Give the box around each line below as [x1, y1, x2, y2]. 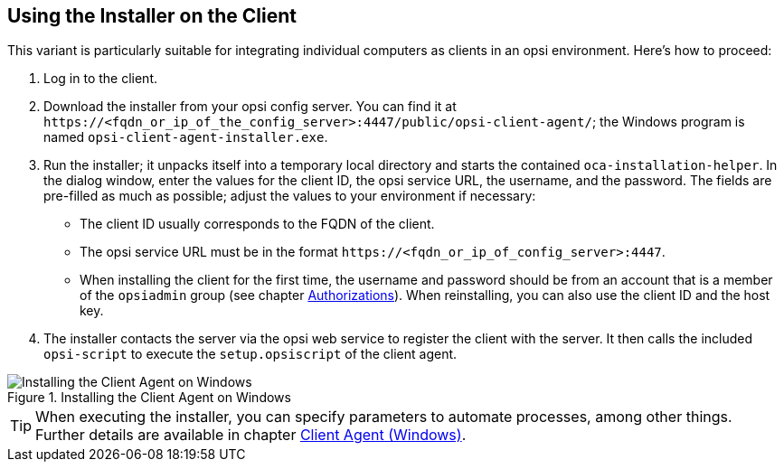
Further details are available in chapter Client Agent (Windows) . [35, 426, 467, 445]
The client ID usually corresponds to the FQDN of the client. [80, 216, 435, 232]
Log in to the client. [43, 70, 157, 87]
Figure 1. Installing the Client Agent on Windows [7, 389, 291, 406]
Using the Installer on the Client [7, 5, 297, 27]
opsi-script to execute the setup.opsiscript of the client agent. [43, 346, 458, 362]
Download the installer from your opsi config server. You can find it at [43, 98, 457, 115]
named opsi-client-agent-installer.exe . [43, 129, 328, 145]
